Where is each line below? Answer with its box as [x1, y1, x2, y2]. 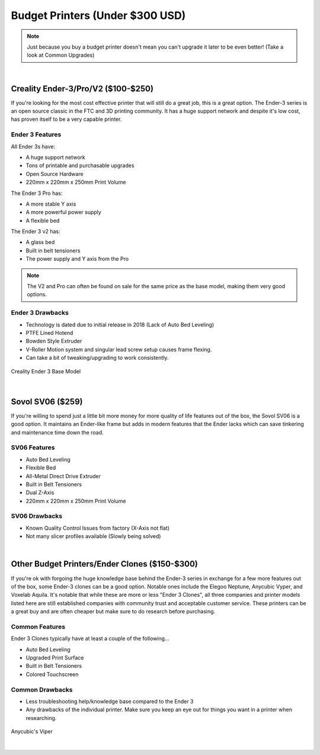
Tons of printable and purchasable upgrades [25, 162, 135, 169]
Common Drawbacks [11, 685, 73, 693]
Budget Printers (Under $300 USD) [11, 9, 186, 22]
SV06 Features [11, 443, 55, 452]
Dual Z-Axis [25, 489, 55, 496]
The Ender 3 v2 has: [11, 228, 60, 235]
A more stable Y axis [25, 200, 76, 207]
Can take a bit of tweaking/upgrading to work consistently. [25, 354, 169, 361]
